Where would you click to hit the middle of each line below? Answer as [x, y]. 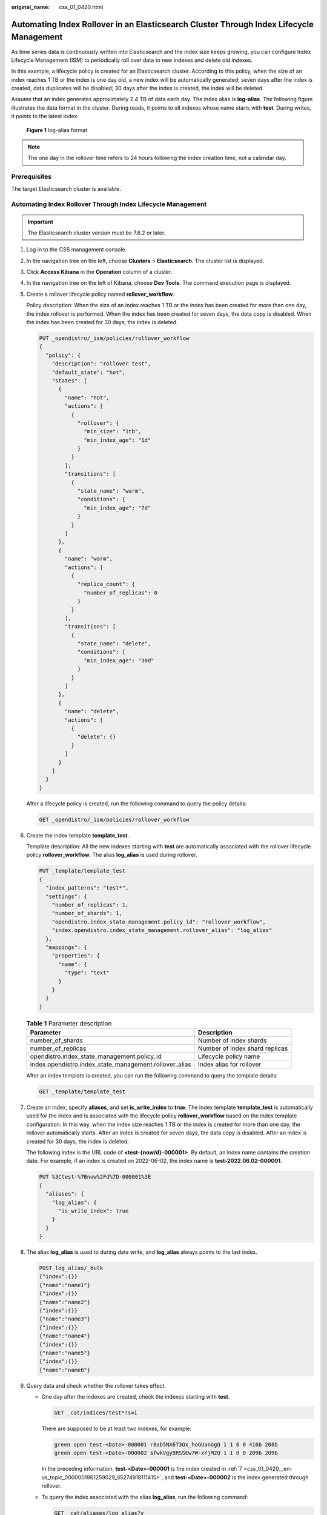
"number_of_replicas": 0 [121, 593]
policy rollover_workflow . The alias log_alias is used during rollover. [112, 855]
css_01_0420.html [81, 7]
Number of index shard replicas [243, 1048]
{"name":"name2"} [65, 1302]
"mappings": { [67, 947]
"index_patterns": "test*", [87, 888]
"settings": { [67, 896]
